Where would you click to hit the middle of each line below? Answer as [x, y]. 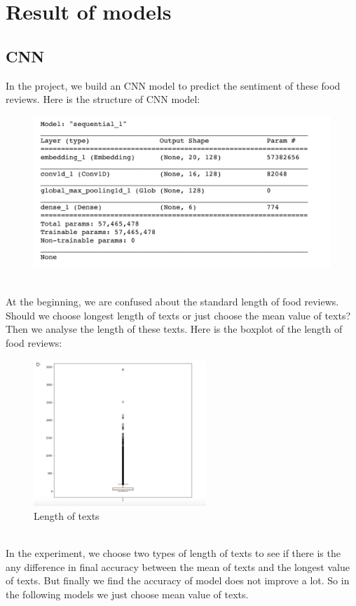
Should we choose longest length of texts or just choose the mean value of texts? [178, 315]
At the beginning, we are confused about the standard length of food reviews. [172, 301]
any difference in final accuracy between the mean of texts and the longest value [178, 566]
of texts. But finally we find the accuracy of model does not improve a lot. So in [178, 580]
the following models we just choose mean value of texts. [127, 594]
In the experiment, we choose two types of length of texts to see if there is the [173, 553]
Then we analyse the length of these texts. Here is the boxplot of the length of [174, 329]
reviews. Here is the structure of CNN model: [103, 99]
